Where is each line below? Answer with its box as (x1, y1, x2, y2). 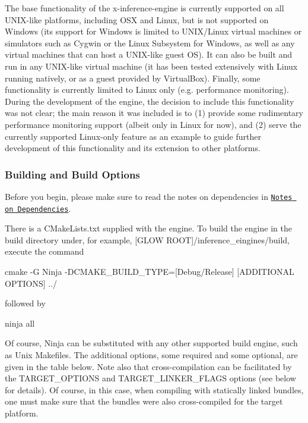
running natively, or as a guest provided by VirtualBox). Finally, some (5, 71, 261, 84)
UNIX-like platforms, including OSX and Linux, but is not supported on (5, 13, 269, 26)
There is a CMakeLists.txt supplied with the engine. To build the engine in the (5, 222, 292, 234)
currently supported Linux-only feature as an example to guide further (5, 130, 261, 142)
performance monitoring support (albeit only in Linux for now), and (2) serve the (5, 118, 301, 130)
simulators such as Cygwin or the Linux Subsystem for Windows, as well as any (5, 36, 295, 49)
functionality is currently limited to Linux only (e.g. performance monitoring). (5, 83, 289, 96)
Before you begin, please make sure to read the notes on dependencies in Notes (5, 190, 293, 202)
